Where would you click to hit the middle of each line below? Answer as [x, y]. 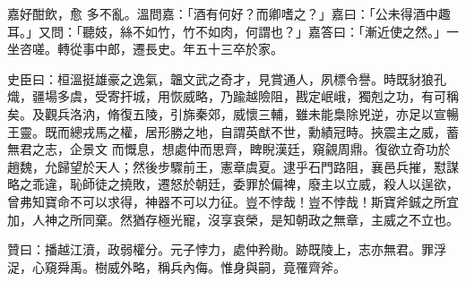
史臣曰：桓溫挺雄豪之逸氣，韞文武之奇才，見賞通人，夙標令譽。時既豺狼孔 [227, 78]
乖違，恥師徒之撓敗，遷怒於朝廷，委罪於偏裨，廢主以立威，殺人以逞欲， [245, 184]
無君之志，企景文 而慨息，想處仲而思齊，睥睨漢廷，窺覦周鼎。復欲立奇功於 [229, 149]
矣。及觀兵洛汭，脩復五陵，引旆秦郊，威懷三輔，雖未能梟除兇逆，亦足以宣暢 [233, 113]
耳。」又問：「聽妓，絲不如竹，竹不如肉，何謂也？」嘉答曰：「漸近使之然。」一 [233, 31]
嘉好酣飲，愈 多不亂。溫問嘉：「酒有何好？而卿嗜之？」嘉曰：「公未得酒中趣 [229, 13]
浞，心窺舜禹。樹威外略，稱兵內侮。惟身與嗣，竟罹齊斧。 [177, 266]
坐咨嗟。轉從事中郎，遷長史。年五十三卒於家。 [145, 49]
